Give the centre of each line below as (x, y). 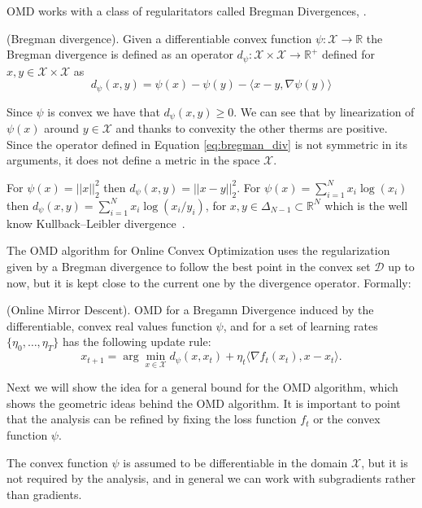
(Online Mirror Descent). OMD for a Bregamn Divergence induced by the (190, 310)
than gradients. (44, 494)
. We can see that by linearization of (324, 111)
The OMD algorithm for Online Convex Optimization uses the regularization (198, 250)
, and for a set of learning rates (300, 325)
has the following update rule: (137, 342)
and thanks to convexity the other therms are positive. (252, 128)
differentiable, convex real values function (109, 325)
